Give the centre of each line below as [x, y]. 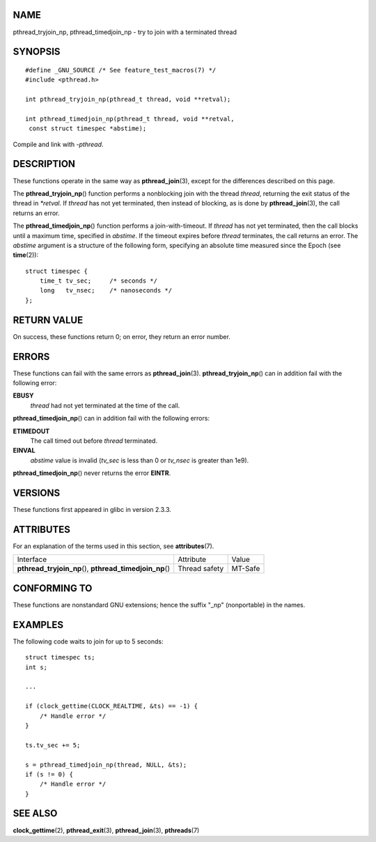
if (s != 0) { [49, 774]
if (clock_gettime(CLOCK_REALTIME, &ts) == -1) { [112, 706]
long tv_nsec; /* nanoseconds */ [106, 290]
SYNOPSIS [37, 52]
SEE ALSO [35, 814]
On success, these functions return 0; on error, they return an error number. [122, 336]
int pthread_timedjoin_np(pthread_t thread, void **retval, [130, 119]
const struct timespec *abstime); [88, 128]
